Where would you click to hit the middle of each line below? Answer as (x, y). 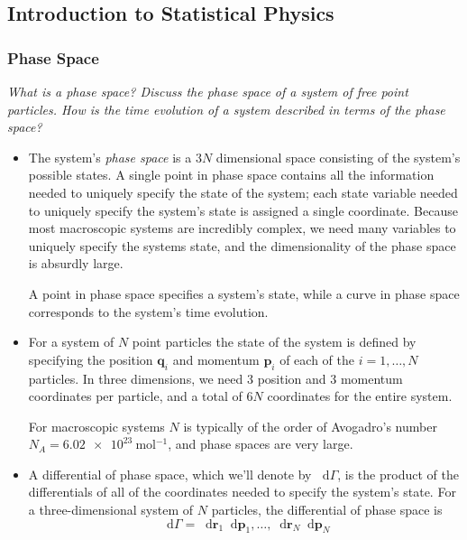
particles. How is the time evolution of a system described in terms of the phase (226, 109)
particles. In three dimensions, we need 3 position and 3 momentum (215, 378)
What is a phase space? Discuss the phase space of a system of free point (208, 91)
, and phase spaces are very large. (261, 444)
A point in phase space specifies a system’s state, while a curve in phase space (244, 293)
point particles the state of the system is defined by (274, 342)
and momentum (216, 359)
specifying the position (91, 359)
